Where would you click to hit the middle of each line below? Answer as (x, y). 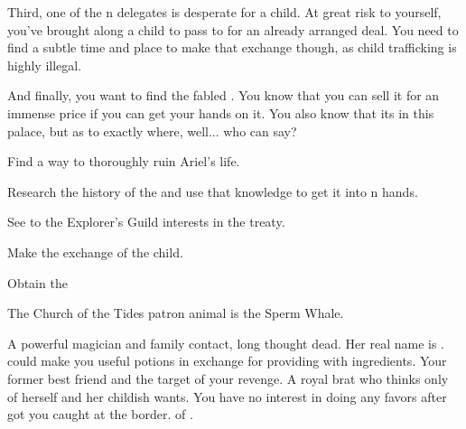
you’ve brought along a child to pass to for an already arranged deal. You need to (233, 29)
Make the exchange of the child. (95, 252)
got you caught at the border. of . (100, 414)
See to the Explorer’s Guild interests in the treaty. (146, 222)
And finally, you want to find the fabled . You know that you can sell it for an (224, 95)
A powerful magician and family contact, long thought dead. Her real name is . (226, 343)
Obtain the (37, 282)
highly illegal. (45, 65)
